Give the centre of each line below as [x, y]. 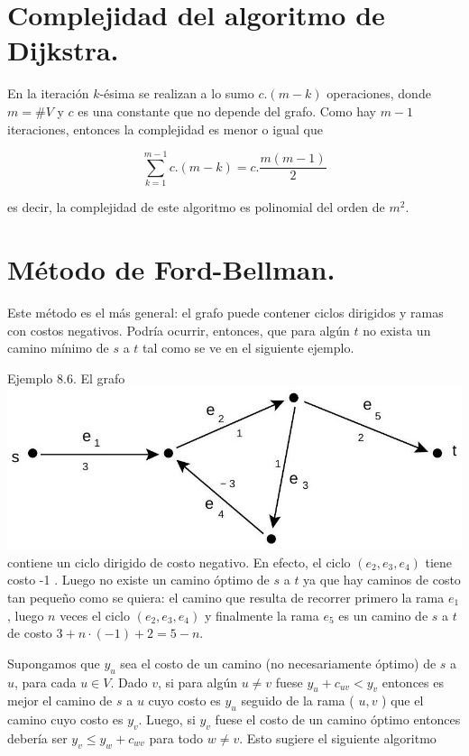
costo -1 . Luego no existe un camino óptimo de [138, 580]
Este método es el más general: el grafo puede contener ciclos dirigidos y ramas [225, 312]
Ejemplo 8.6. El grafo [66, 378]
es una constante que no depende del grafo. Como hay [227, 111]
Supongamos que [54, 663]
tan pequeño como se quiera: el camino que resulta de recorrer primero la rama [226, 597]
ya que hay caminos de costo [382, 580]
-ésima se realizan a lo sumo [177, 93]
